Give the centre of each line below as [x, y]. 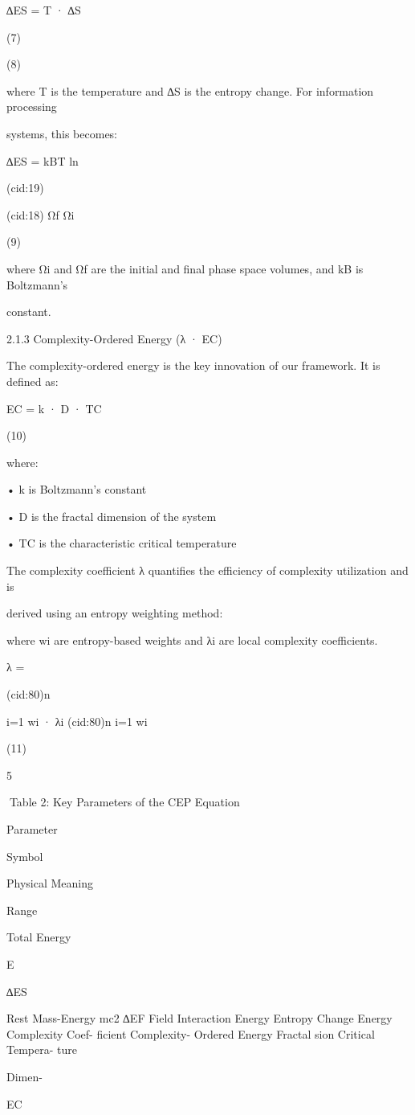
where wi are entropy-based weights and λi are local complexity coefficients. [192, 639]
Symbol [25, 856]
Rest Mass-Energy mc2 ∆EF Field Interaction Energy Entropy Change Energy [199, 1018]
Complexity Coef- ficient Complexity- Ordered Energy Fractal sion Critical [191, 1033]
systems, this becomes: [62, 133]
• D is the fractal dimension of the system [112, 516]
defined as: [33, 381]
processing [32, 107]
